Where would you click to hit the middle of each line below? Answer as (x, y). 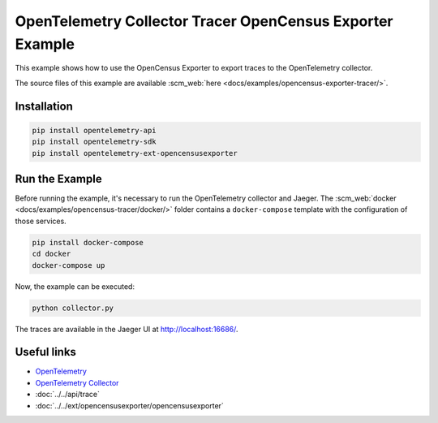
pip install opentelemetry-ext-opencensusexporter (135, 153)
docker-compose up (69, 265)
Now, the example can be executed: (75, 286)
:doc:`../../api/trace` (68, 395)
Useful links (46, 352)
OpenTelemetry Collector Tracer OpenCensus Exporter (204, 21)
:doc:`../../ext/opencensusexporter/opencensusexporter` (130, 405)
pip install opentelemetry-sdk (94, 142)
